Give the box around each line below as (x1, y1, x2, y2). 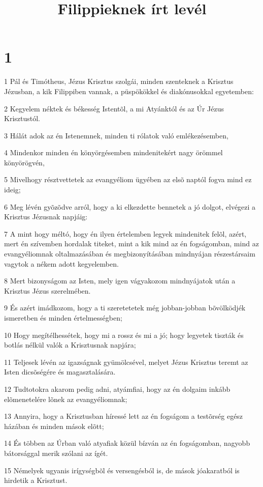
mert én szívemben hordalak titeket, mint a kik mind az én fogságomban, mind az (4, 238, 259, 249)
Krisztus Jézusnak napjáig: (4, 211, 88, 222)
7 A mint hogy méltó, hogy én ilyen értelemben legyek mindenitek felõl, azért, (4, 228, 247, 239)
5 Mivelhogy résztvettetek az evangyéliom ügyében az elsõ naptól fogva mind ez (4, 174, 252, 185)
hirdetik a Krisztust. (4, 475, 68, 485)
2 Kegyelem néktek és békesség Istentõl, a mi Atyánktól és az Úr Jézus (4, 103, 224, 113)
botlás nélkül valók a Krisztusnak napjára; (4, 339, 136, 350)
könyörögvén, (4, 157, 45, 167)
